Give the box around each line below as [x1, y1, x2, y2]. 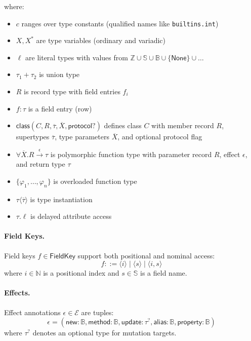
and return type [16, 159, 65, 169]
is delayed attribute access [30, 211, 112, 221]
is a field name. [140, 268, 187, 278]
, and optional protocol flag [117, 131, 202, 142]
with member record [151, 120, 214, 131]
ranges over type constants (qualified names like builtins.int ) [21, 18, 219, 28]
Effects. [4, 287, 30, 298]
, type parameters [55, 131, 109, 142]
